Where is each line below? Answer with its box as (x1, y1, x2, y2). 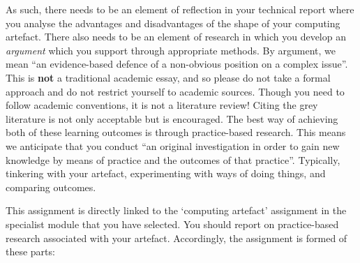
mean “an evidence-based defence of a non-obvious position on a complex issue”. (6, 57, 348, 71)
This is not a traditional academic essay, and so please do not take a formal (6, 70, 331, 84)
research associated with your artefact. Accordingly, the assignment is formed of (6, 230, 347, 245)
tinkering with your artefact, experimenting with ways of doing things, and (6, 166, 326, 181)
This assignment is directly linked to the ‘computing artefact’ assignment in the (6, 203, 347, 218)
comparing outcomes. (6, 179, 96, 194)
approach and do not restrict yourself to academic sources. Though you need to (6, 84, 345, 98)
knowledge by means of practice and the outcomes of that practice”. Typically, (6, 152, 340, 167)
